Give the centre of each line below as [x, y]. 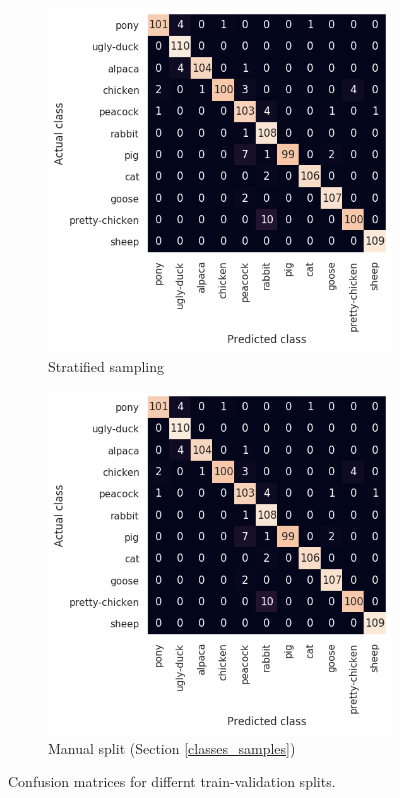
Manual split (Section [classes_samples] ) [172, 747]
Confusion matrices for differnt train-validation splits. [172, 781]
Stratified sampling [106, 365]
